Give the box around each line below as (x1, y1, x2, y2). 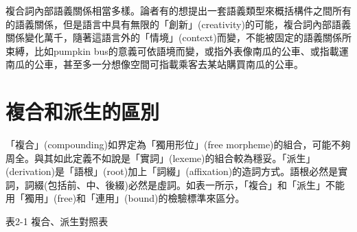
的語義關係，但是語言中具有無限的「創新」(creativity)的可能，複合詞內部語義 (5, 16, 351, 31)
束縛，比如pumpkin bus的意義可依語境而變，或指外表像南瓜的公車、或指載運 (5, 43, 349, 58)
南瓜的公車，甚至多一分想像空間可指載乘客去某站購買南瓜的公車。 (5, 57, 303, 71)
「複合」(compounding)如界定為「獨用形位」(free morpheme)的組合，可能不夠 (5, 137, 351, 152)
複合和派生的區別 (5, 97, 160, 126)
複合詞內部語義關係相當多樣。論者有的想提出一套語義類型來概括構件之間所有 (5, 3, 352, 17)
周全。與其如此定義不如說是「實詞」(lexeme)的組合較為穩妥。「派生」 (5, 150, 316, 165)
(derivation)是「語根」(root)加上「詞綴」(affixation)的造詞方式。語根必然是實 (5, 164, 348, 178)
